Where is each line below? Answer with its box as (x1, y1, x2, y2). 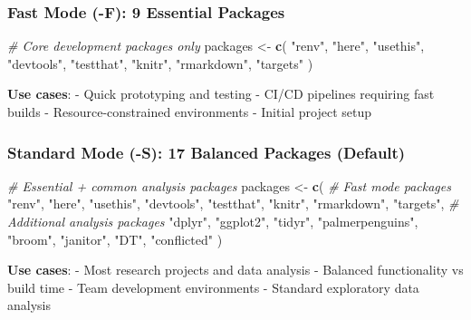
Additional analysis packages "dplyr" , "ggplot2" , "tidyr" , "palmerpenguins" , (7, 212, 418, 230)
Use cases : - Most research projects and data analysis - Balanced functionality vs (7, 260, 464, 279)
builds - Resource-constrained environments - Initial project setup (7, 102, 372, 121)
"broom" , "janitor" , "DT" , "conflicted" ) (7, 229, 223, 248)
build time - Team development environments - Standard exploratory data (7, 277, 419, 296)
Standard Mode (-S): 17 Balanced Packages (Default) (7, 141, 406, 163)
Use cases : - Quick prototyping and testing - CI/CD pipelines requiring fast (7, 84, 435, 103)
